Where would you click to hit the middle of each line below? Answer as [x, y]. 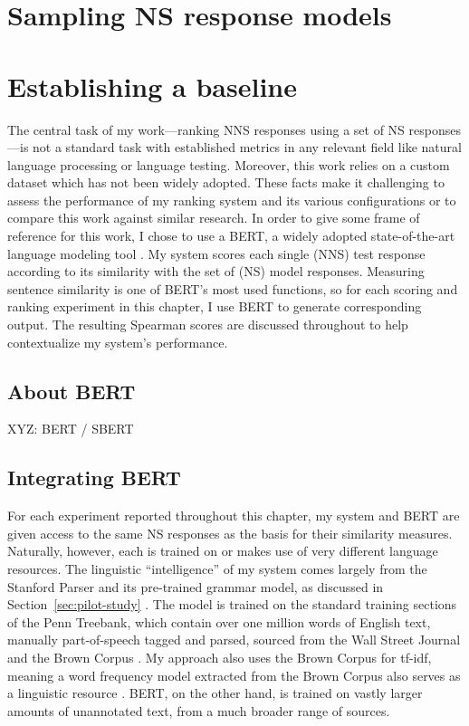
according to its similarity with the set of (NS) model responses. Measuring [216, 271]
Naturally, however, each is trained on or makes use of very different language [223, 551]
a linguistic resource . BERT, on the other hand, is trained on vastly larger [215, 693]
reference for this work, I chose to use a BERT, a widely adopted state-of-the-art [231, 236]
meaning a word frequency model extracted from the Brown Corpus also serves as [234, 675]
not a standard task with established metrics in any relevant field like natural [247, 147]
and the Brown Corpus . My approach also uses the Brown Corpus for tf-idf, [220, 657]
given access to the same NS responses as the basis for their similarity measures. [230, 533]
